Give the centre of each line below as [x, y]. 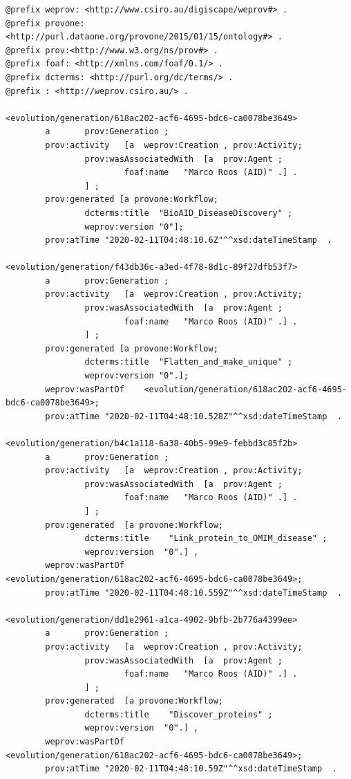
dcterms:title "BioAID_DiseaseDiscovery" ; [189, 213]
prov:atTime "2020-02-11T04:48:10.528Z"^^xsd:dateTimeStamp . [193, 416]
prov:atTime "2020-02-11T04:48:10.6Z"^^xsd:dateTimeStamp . [189, 240]
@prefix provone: [45, 23]
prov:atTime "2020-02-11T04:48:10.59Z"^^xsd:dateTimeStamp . [191, 769]
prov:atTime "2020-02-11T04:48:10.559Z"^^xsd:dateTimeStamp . [193, 593]
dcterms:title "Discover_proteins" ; [179, 714]
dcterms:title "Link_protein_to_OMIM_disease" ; [206, 539]
